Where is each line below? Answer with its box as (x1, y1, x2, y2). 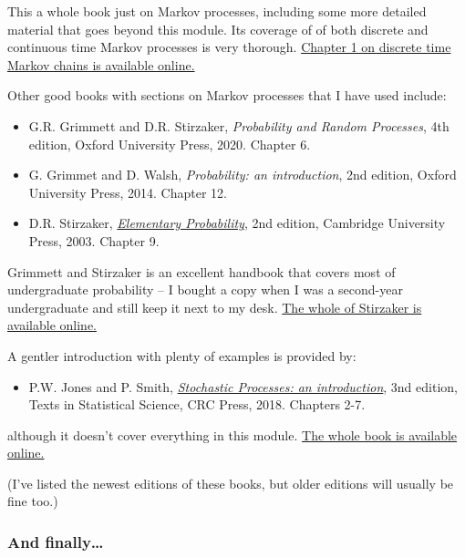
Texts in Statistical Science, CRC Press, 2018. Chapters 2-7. (28, 395, 366, 414)
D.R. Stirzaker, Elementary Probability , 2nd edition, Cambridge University (28, 213, 446, 232)
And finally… (7, 530, 104, 553)
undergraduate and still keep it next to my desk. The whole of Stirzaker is (7, 297, 422, 316)
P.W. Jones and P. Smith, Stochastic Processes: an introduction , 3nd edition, (28, 377, 458, 396)
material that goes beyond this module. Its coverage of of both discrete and (7, 19, 429, 38)
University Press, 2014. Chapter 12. (28, 182, 227, 201)
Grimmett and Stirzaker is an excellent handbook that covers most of (7, 262, 396, 281)
